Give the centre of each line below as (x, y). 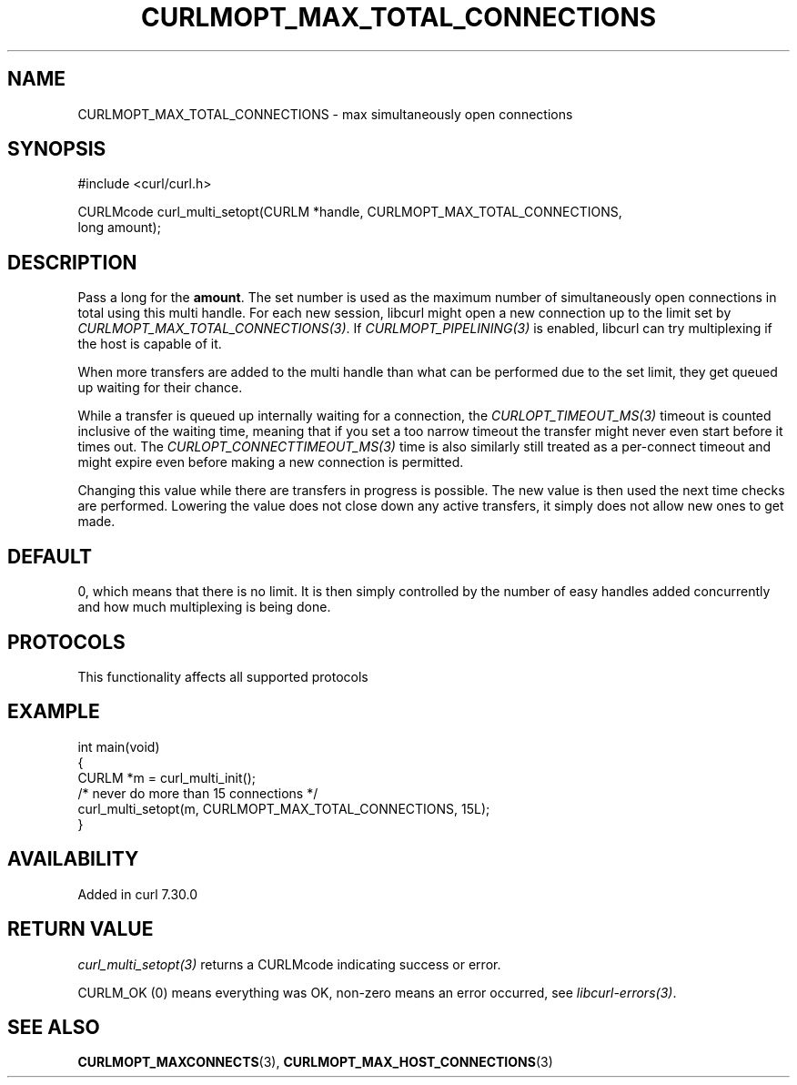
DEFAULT (50, 556)
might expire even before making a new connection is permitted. (271, 462)
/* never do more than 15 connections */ (198, 793)
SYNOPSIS (57, 149)
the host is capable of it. (150, 344)
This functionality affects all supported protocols (223, 676)
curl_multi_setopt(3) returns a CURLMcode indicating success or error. (289, 964)
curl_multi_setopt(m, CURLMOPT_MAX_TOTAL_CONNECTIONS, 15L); (284, 808)
